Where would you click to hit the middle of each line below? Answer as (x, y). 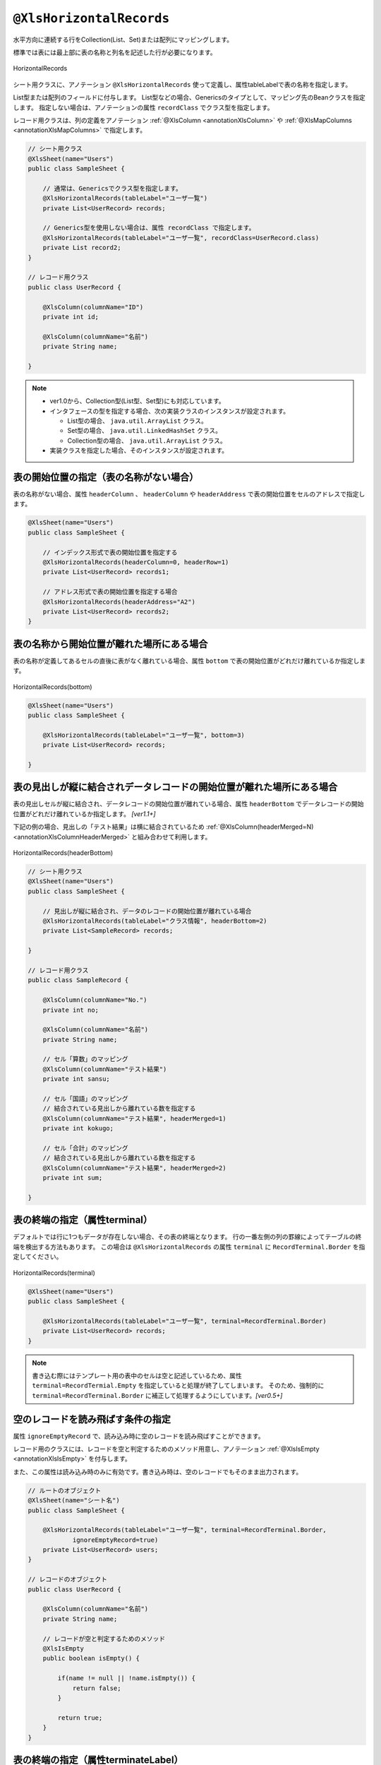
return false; (97, 1688)
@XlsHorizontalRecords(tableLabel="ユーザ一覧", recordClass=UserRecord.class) (181, 238)
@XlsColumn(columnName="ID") (93, 307)
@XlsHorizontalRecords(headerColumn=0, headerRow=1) (136, 562)
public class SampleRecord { (78, 980)
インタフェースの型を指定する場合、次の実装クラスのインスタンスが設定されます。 (170, 411)
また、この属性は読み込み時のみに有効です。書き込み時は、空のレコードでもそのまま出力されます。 (158, 1471)
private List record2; (82, 248)
